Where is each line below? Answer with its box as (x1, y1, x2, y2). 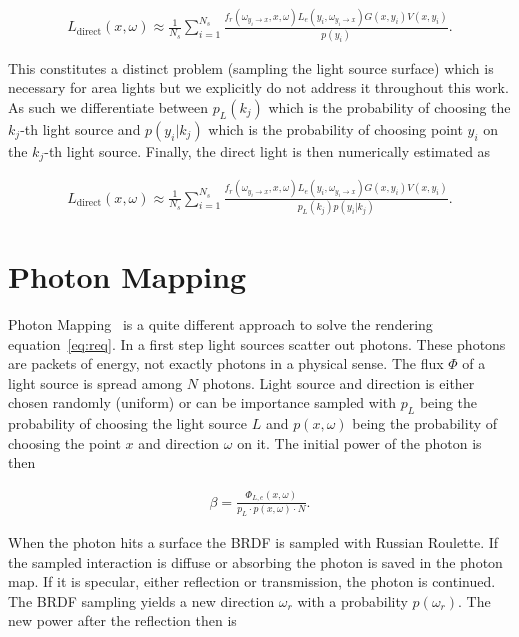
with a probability (297, 590, 408, 611)
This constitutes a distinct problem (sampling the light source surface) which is (8, 57, 494, 78)
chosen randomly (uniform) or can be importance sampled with (8, 392, 397, 413)
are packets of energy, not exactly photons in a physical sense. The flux (8, 353, 444, 374)
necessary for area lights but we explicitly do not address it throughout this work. (8, 77, 509, 98)
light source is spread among (8, 372, 183, 393)
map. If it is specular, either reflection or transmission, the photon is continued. (8, 571, 496, 592)
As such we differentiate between (8, 96, 209, 117)
